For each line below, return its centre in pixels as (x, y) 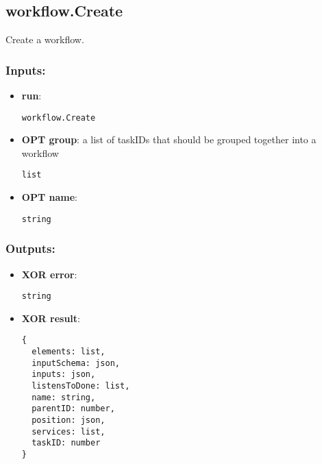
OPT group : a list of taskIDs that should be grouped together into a (169, 139)
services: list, (69, 431)
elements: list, (69, 352)
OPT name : (49, 197)
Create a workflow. (45, 39)
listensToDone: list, (81, 386)
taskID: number (66, 443)
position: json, (69, 420)
